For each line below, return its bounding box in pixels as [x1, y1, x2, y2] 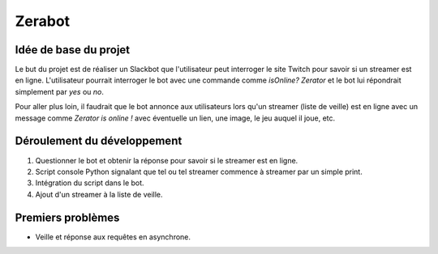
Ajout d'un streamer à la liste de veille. [35, 189, 163, 199]
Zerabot [15, 12, 71, 30]
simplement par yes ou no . [15, 87, 105, 96]
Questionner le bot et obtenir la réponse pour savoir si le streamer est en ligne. [35, 155, 298, 165]
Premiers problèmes [15, 210, 120, 224]
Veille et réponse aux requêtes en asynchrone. [35, 231, 191, 242]
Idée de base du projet [15, 43, 131, 57]
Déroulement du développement [15, 134, 182, 148]
